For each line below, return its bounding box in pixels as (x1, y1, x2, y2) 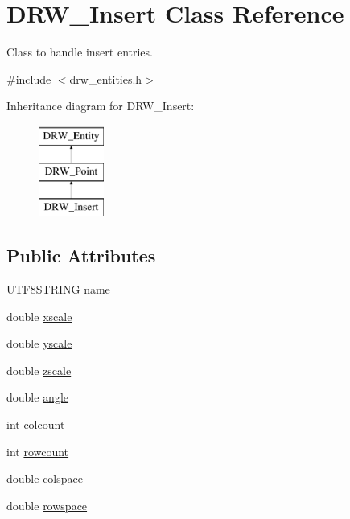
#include (6, 70, 51, 87)
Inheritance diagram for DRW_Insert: (6, 97, 195, 114)
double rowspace (6, 496, 88, 513)
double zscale (6, 361, 72, 378)
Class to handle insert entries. (6, 43, 153, 60)
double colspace (6, 470, 83, 487)
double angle (6, 389, 69, 406)
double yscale (6, 335, 72, 352)
